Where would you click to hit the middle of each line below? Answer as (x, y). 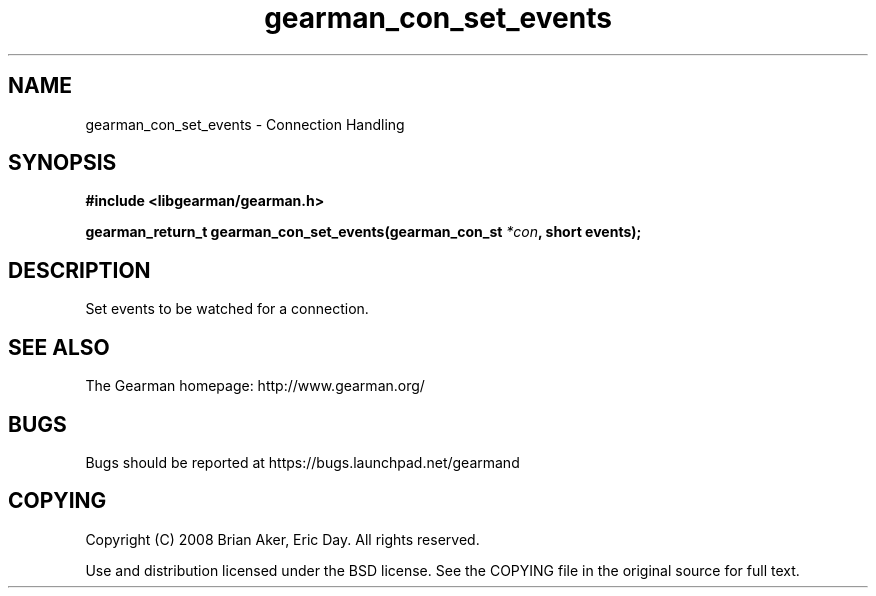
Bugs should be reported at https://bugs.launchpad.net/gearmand (302, 462)
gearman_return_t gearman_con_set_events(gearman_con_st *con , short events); (363, 232)
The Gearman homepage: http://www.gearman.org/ (255, 386)
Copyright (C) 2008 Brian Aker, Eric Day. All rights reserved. (282, 539)
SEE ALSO (59, 347)
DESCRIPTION (79, 270)
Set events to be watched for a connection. (227, 309)
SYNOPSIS (62, 163)
